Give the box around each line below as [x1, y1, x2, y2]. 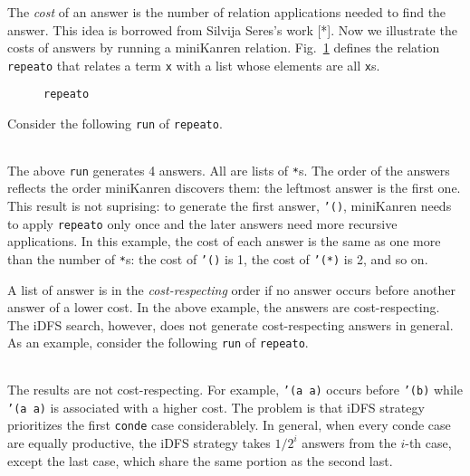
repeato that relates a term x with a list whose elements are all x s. [7, 55, 380, 74]
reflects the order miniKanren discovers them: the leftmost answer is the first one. [7, 178, 461, 197]
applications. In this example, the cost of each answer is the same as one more [7, 232, 441, 251]
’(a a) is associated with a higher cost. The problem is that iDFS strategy [7, 397, 425, 416]
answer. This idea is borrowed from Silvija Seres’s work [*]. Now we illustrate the [7, 20, 457, 39]
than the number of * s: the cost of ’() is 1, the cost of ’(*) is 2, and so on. [7, 249, 428, 268]
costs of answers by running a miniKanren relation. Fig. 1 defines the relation [7, 38, 440, 57]
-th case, [405, 433, 452, 452]
